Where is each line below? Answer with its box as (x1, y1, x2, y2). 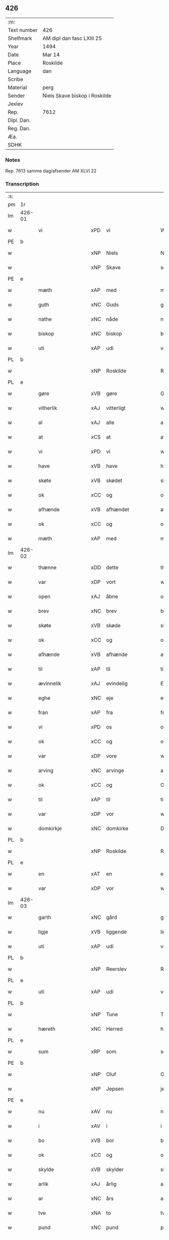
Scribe (8, 76, 24, 83)
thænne (38, 564, 57, 571)
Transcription (5, 181, 39, 188)
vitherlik (38, 404, 58, 411)
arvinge (106, 767, 124, 774)
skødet (106, 477, 122, 484)
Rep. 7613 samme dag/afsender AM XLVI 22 (5, 168, 97, 174)
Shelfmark (8, 35, 32, 42)
